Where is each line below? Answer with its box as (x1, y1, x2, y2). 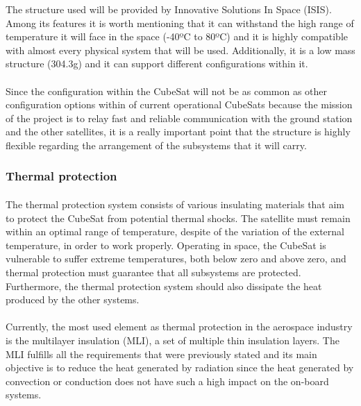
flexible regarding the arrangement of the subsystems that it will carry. (6, 137, 307, 152)
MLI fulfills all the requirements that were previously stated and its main (6, 346, 317, 361)
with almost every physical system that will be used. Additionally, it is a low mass (6, 42, 355, 57)
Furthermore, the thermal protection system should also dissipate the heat (6, 278, 322, 293)
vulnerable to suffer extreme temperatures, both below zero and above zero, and (6, 251, 346, 266)
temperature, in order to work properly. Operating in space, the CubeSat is (6, 237, 326, 252)
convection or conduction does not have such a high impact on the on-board (6, 373, 329, 388)
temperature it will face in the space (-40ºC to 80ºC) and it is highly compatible (6, 29, 348, 44)
